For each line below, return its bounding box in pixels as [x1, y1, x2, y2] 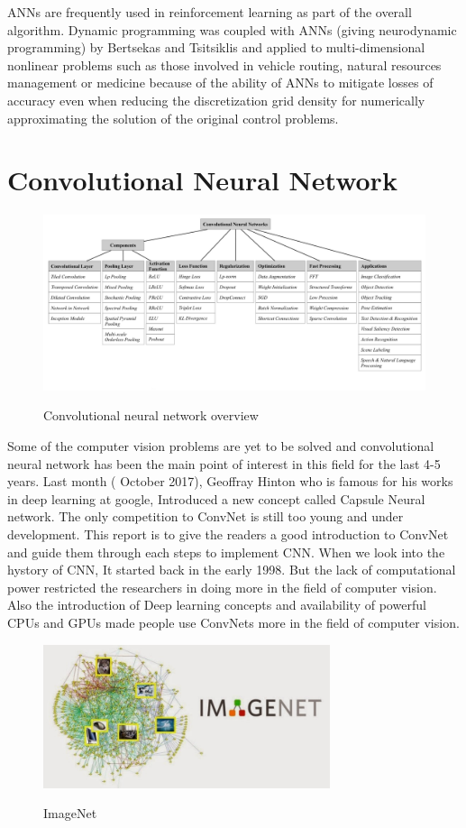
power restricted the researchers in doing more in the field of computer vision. [7, 577, 437, 596]
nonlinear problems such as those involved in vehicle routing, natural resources [7, 55, 442, 74]
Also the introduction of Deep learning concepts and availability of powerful [7, 595, 426, 614]
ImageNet [43, 804, 97, 823]
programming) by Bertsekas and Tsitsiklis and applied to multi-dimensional [7, 38, 425, 57]
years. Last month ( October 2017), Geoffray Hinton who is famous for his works [7, 472, 453, 491]
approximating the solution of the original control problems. [7, 108, 339, 127]
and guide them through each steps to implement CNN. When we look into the [7, 542, 445, 561]
